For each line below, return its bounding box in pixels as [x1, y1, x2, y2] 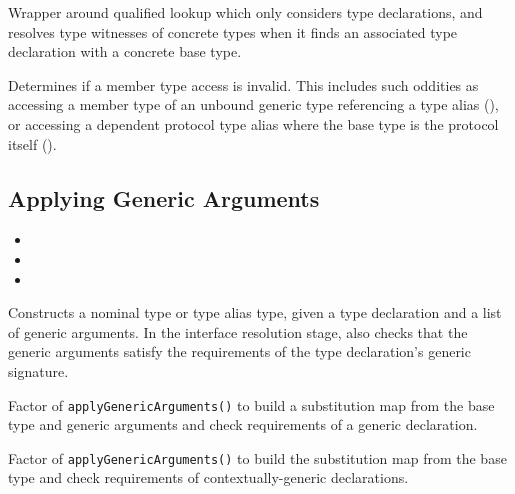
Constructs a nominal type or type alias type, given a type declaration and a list [8, 302, 502, 323]
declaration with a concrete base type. [8, 41, 242, 62]
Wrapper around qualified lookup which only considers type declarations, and [8, 2, 483, 22]
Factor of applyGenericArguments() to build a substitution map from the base [8, 394, 495, 415]
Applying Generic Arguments [8, 182, 320, 213]
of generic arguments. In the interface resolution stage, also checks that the [8, 321, 468, 342]
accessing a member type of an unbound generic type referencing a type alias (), [8, 94, 499, 115]
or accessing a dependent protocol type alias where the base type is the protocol [8, 113, 499, 134]
